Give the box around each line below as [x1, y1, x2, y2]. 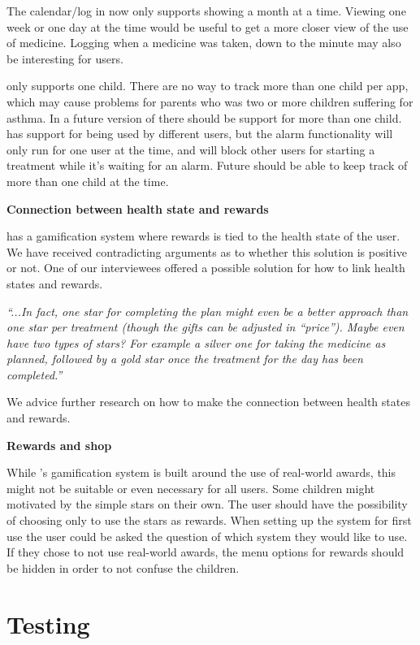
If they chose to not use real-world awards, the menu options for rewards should [6, 543, 405, 561]
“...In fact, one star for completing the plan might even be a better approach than [6, 302, 409, 319]
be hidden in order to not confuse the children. [6, 559, 240, 576]
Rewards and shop [6, 436, 112, 453]
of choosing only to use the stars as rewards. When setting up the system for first [6, 512, 412, 529]
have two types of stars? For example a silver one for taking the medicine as [6, 334, 386, 351]
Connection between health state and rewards [6, 200, 269, 217]
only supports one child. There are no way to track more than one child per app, [6, 77, 409, 94]
